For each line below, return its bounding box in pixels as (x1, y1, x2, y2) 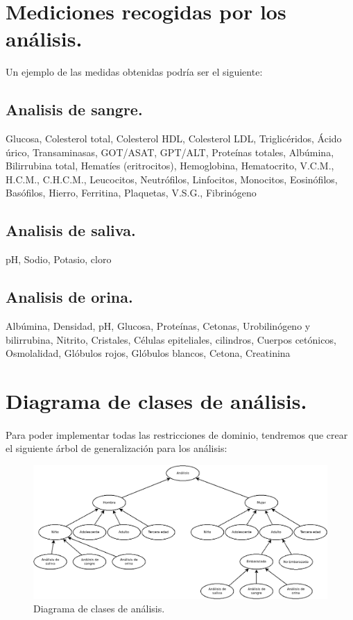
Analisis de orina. (6, 286, 133, 308)
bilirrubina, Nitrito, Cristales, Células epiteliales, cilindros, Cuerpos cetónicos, (6, 332, 336, 346)
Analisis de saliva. (6, 219, 136, 241)
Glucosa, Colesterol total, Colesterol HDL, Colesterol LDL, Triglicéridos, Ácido (6, 131, 342, 146)
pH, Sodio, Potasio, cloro (6, 252, 112, 267)
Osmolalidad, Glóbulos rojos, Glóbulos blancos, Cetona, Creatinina (6, 346, 291, 360)
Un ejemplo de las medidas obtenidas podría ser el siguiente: (6, 65, 263, 79)
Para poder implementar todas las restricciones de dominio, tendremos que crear (6, 427, 348, 442)
